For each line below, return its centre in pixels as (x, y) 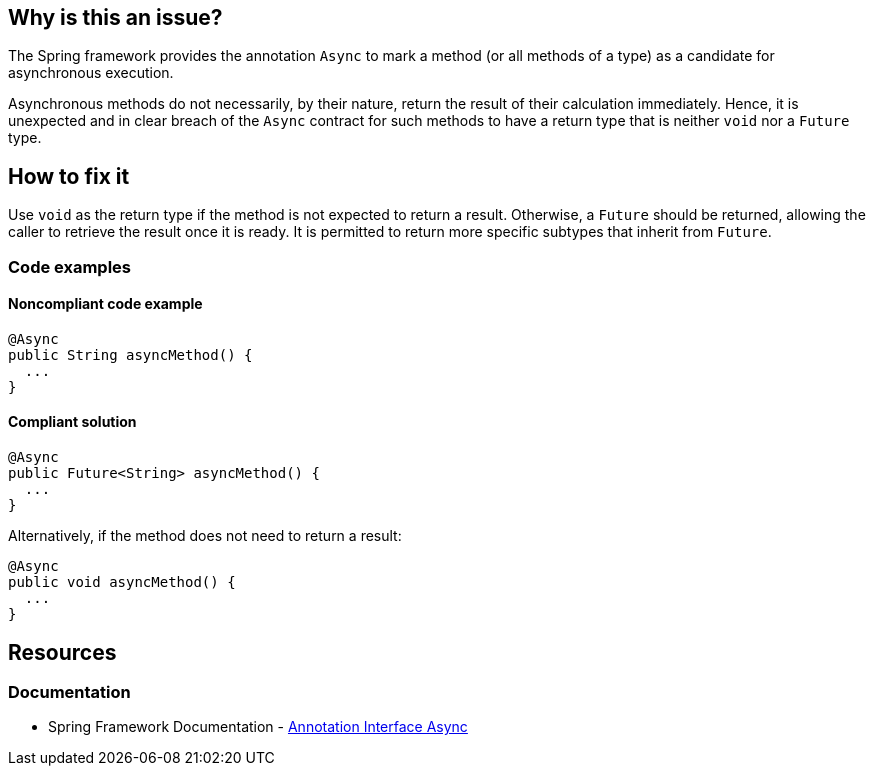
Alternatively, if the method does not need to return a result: (205, 536)
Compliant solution (72, 422)
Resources (62, 652)
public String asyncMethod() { (130, 354)
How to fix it (69, 176)
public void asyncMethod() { (122, 582)
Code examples (70, 266)
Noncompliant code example (105, 304)
